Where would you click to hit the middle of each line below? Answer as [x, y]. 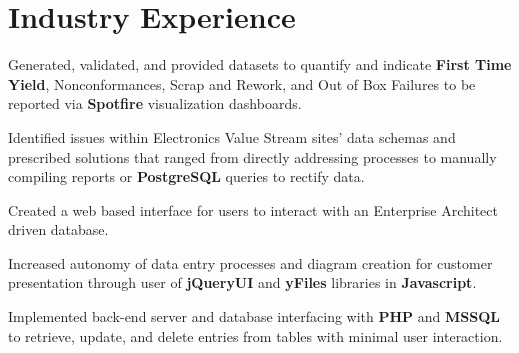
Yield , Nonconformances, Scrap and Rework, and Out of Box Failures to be [242, 83]
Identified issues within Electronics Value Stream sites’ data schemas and [232, 136]
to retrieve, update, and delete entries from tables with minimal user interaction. [255, 335]
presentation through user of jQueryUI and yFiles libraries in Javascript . [242, 282]
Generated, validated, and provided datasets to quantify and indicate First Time [260, 64]
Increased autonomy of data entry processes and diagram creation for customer [250, 262]
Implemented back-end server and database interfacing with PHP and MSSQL [254, 316]
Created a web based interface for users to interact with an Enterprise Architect [253, 209]
